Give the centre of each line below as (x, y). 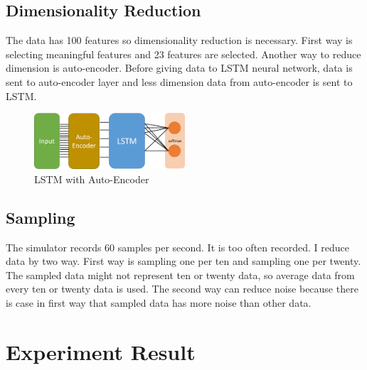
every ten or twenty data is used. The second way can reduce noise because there (182, 289)
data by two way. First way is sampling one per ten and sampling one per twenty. (183, 261)
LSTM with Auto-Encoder (92, 179)
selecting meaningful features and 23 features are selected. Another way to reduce (183, 54)
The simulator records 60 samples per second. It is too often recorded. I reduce (177, 247)
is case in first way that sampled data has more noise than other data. (159, 303)
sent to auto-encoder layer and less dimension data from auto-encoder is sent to (179, 81)
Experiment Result (101, 351)
